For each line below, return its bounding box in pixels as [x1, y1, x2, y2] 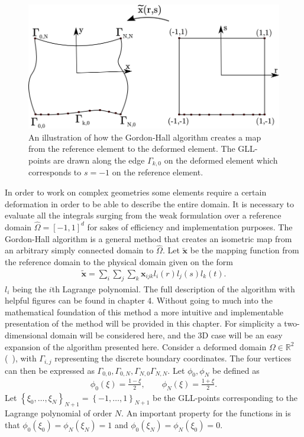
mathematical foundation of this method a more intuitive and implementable [5, 305, 284, 318]
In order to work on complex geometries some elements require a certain [5, 185, 267, 198]
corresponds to [28, 166, 82, 178]
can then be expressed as [5, 364, 95, 376]
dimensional [5, 328, 48, 341]
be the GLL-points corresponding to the [153, 391, 298, 403]
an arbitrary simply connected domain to [5, 244, 154, 256]
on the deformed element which [164, 154, 278, 166]
